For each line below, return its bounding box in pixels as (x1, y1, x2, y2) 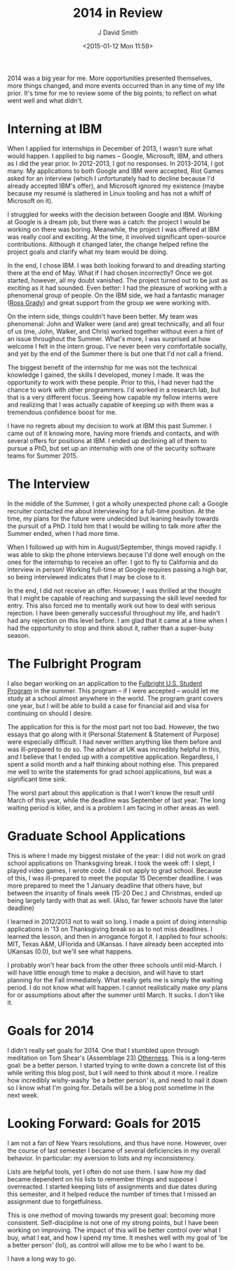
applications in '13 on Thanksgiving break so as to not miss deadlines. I (7, 925, 213, 933)
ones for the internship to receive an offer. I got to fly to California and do (7, 558, 219, 566)
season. (7, 631, 30, 639)
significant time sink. (7, 775, 67, 783)
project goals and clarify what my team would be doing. (7, 248, 168, 256)
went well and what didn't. (7, 96, 83, 105)
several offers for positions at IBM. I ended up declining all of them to (7, 436, 207, 444)
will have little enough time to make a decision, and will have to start (7, 968, 204, 977)
